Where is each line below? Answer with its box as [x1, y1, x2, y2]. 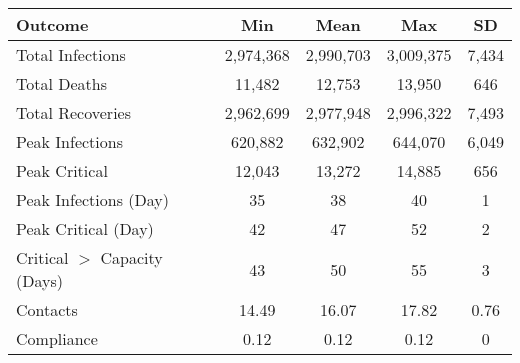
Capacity [100, 246, 163, 269]
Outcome [16, 13, 89, 36]
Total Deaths [16, 72, 107, 95]
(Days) [16, 269, 63, 292]
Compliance [16, 327, 98, 350]
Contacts [16, 298, 78, 321]
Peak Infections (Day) [16, 188, 169, 211]
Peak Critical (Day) [16, 217, 154, 240]
